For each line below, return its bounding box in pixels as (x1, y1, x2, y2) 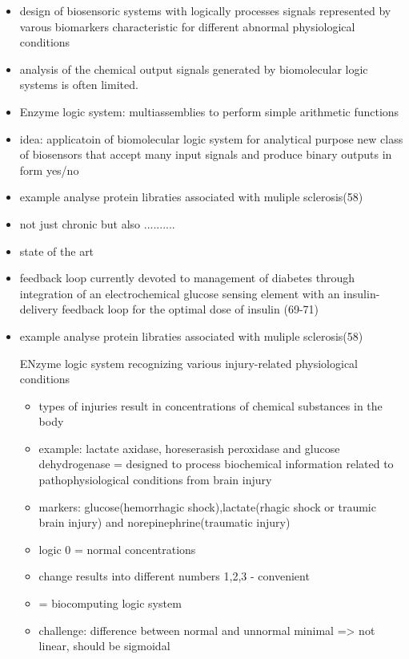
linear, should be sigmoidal (38, 637, 170, 654)
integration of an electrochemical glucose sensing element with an (19, 285, 340, 301)
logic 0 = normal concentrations (38, 540, 196, 557)
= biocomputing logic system (38, 595, 182, 612)
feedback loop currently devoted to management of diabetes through (19, 269, 355, 286)
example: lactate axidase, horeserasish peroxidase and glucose (38, 439, 340, 456)
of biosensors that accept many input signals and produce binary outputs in (19, 146, 392, 163)
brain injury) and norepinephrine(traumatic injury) (38, 514, 291, 531)
